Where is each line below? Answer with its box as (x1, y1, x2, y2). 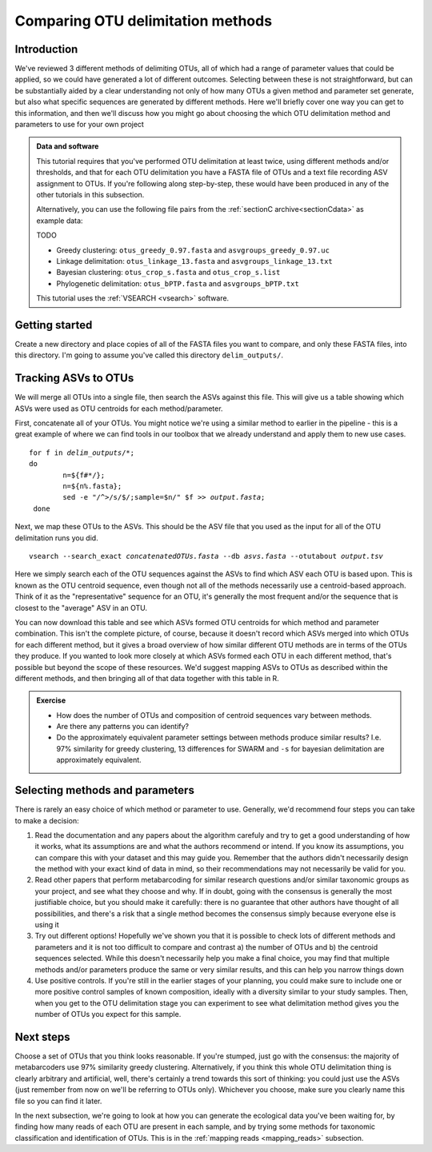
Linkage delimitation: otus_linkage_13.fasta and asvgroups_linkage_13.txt (56, 256, 334, 265)
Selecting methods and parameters (14, 783, 195, 797)
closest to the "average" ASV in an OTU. (14, 603, 148, 612)
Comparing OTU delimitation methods (14, 12, 272, 30)
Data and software (36, 142, 99, 151)
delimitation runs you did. (14, 532, 99, 543)
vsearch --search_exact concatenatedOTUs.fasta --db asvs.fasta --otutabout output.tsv (29, 552, 384, 560)
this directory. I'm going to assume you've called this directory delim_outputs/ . (14, 350, 284, 360)
